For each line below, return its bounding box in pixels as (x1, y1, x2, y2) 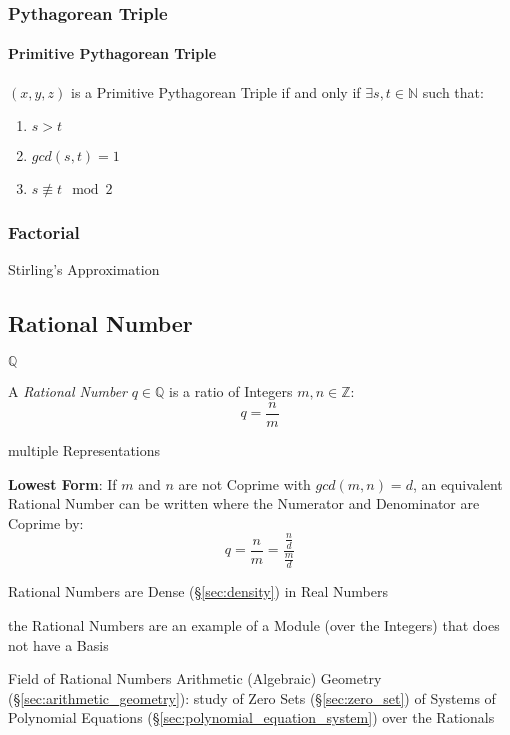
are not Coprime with (178, 473, 311, 494)
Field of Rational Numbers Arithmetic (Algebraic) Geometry (8, 668, 382, 689)
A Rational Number (8, 381, 127, 402)
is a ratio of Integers (169, 381, 293, 402)
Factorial (8, 220, 80, 245)
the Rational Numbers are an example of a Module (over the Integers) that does (8, 615, 500, 636)
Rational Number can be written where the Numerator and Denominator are (8, 493, 480, 514)
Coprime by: (8, 512, 84, 533)
